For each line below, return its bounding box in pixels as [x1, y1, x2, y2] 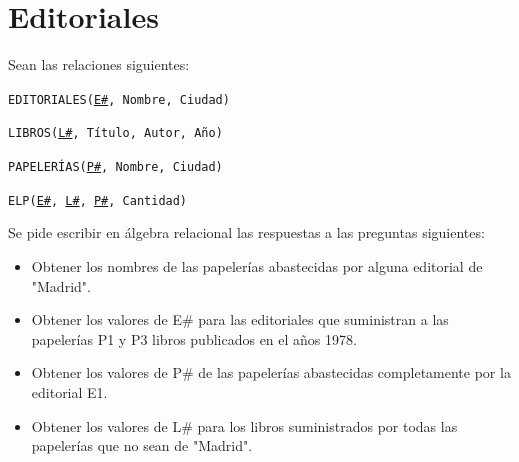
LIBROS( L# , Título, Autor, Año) [8, 126, 223, 141]
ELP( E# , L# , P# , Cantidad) [8, 193, 188, 208]
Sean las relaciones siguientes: [8, 54, 190, 75]
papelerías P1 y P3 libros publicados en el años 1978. [31, 328, 357, 349]
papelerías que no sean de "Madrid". [31, 435, 253, 456]
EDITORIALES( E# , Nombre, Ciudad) [8, 92, 230, 107]
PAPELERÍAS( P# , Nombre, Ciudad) [8, 160, 223, 175]
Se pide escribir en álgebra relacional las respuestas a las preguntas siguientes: [8, 222, 485, 243]
